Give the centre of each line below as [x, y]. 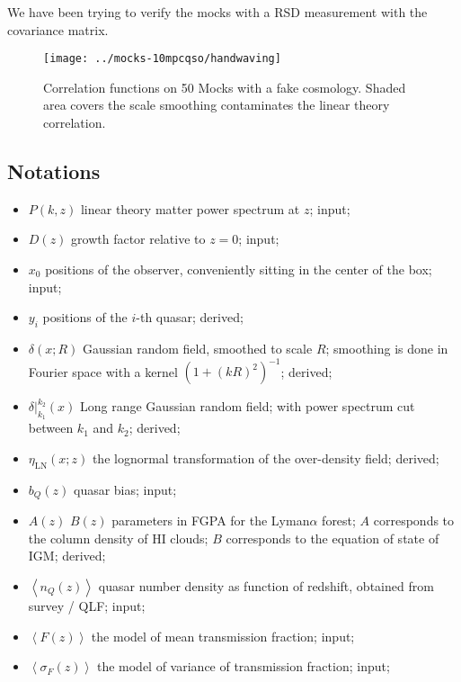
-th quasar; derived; [190, 317]
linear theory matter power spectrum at [190, 208]
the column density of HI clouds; [118, 538]
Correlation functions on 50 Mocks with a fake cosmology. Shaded [225, 87]
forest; [339, 520]
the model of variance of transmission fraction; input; [243, 666]
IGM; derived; [67, 556]
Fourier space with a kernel [103, 371]
